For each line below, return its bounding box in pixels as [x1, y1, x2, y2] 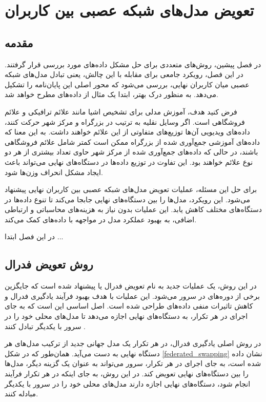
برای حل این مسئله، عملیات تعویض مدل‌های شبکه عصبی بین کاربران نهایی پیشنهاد [5, 184, 257, 195]
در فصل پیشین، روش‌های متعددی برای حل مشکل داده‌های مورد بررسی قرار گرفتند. [5, 59, 261, 69]
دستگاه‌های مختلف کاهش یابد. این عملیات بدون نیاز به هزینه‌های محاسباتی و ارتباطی [5, 204, 262, 215]
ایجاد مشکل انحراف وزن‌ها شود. [5, 166, 103, 177]
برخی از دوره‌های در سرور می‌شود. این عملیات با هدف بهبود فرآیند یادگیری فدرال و [5, 290, 260, 301]
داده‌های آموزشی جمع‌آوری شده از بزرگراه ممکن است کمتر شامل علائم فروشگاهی [5, 136, 260, 147]
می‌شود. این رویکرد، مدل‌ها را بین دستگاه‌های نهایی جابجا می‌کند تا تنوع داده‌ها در [5, 194, 251, 204]
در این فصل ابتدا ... [5, 231, 64, 242]
